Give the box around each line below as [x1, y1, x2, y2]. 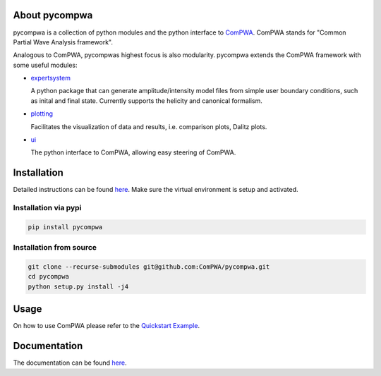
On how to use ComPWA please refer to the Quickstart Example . [13, 322, 200, 330]
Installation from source [13, 243, 97, 253]
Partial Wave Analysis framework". [13, 37, 113, 46]
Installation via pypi [13, 203, 82, 213]
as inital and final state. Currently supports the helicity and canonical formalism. [30, 96, 262, 105]
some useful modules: [13, 61, 78, 69]
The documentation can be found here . [13, 358, 127, 367]
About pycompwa [13, 9, 93, 21]
